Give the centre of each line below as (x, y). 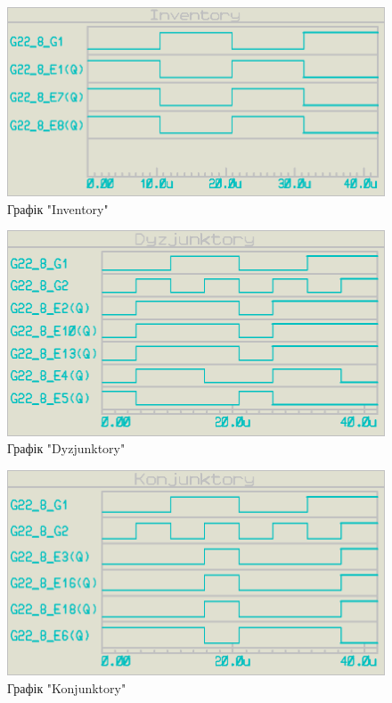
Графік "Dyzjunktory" (66, 448)
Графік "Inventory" (58, 208)
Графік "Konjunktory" (67, 687)
